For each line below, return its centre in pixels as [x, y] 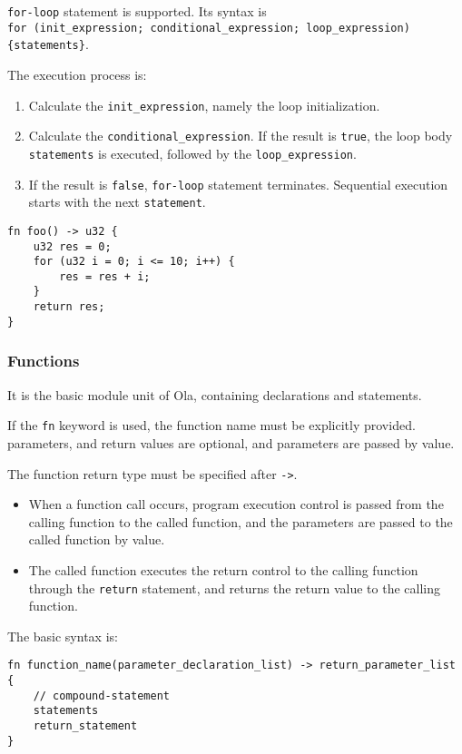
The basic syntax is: [63, 636]
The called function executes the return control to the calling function [223, 569]
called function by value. [97, 539]
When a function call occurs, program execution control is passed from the [236, 504]
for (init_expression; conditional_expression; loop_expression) [209, 28]
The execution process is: [77, 74]
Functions [44, 361]
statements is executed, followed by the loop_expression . [192, 153]
